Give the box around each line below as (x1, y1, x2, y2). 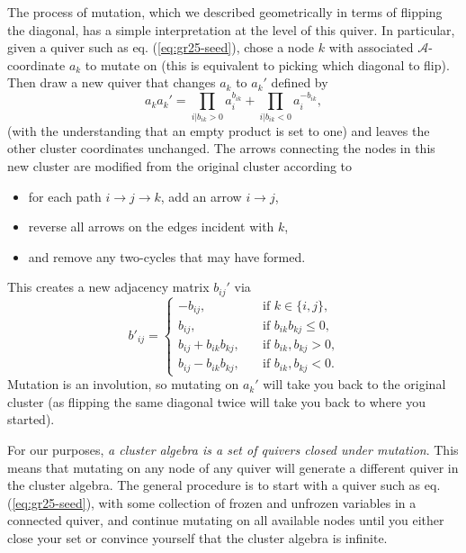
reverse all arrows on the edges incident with (28, 217, 274, 236)
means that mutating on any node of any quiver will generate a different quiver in (7, 458, 459, 476)
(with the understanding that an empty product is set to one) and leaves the (7, 121, 430, 140)
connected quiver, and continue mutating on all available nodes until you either (7, 511, 444, 530)
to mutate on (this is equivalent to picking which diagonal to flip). (85, 55, 450, 74)
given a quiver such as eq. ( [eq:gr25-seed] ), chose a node (7, 38, 315, 57)
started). (7, 410, 55, 429)
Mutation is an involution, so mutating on (7, 375, 239, 394)
